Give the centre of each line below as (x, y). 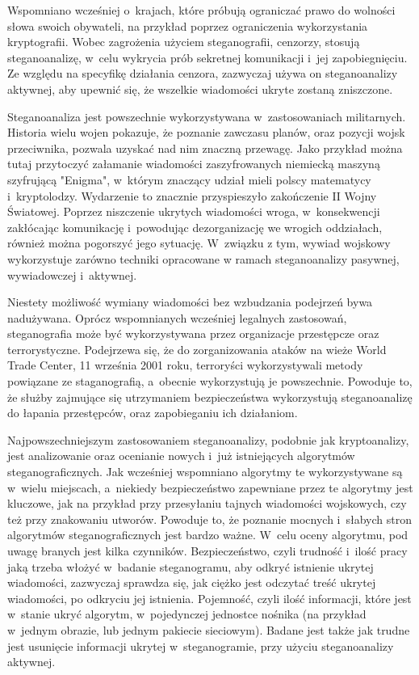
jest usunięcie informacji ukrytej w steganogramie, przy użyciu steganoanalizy (201, 645)
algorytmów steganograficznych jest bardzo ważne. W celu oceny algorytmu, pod (208, 535)
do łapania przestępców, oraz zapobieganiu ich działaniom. (153, 413)
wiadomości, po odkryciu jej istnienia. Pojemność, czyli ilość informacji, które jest (209, 598)
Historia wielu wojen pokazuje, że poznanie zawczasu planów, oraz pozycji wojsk (206, 132)
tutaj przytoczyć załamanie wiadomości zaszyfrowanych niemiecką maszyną (194, 164)
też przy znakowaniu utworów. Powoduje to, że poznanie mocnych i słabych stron (209, 519)
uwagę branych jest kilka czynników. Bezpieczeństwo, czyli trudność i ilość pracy (207, 551)
